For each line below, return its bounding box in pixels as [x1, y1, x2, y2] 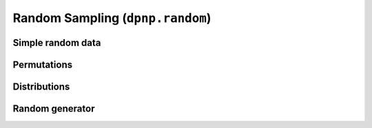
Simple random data [12, 36, 101, 48]
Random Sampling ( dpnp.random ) [12, 10, 211, 25]
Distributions [12, 81, 70, 92]
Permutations [12, 58, 72, 70]
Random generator [12, 103, 95, 115]
